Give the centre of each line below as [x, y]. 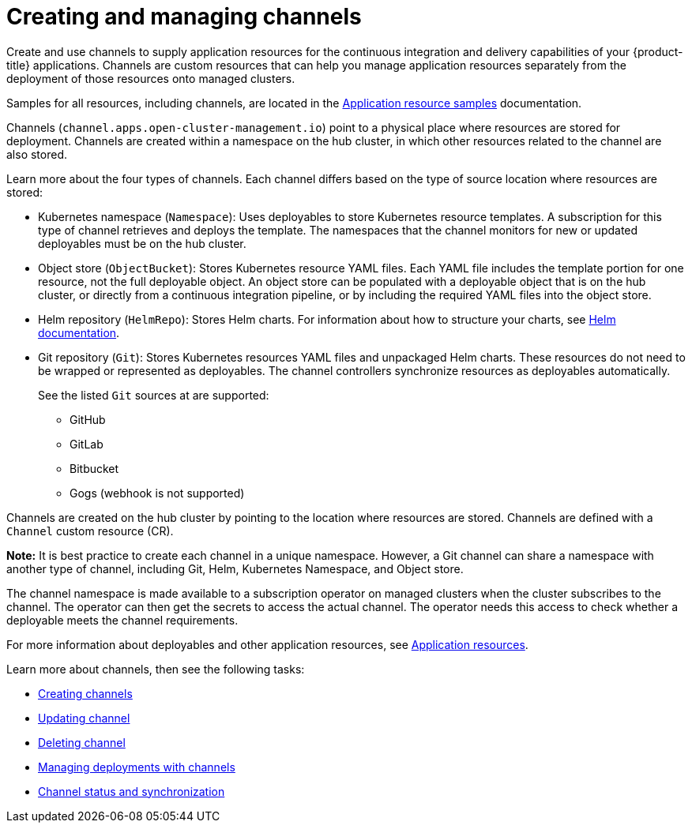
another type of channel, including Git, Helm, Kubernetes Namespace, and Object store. [235, 568]
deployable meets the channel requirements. [122, 620]
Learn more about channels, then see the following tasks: [156, 669]
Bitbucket [94, 468]
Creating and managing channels [184, 17]
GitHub [88, 419]
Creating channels [85, 693]
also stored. [37, 154]
